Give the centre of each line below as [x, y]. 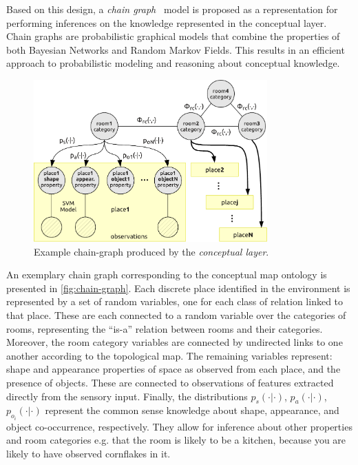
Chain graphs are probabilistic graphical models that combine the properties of [173, 36]
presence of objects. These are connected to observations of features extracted [170, 383]
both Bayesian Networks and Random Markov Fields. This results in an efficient [176, 49]
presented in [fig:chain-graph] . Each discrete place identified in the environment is [178, 288]
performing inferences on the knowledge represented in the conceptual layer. [167, 22]
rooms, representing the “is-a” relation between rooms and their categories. [165, 328]
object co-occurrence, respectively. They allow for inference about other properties [179, 426]
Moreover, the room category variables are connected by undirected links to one [175, 342]
